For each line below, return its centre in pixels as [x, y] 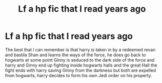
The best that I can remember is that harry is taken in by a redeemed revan [80, 50]
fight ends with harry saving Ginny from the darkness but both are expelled [81, 70]
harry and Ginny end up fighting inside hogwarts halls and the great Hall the [81, 65]
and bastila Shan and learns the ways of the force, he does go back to [76, 55]
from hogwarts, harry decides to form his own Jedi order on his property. [79, 75]
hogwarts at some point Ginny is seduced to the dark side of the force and [80, 60]
